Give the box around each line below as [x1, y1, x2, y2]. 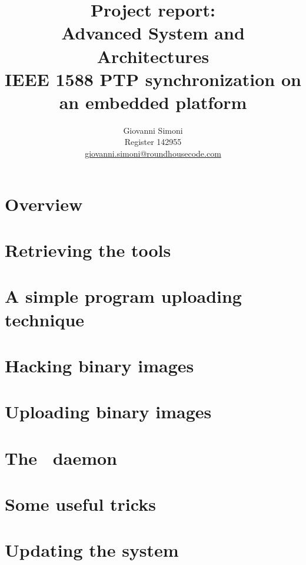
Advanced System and [61, 21, 245, 45]
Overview [5, 191, 83, 216]
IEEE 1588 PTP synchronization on [5, 67, 301, 91]
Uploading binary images [5, 399, 212, 424]
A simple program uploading [5, 284, 242, 308]
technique [5, 307, 85, 331]
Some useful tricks [5, 492, 156, 516]
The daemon [5, 445, 117, 470]
